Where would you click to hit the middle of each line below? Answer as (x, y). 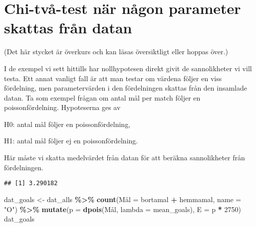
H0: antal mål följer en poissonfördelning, (67, 124)
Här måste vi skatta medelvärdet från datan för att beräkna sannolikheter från (125, 158)
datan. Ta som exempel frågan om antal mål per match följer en (102, 97)
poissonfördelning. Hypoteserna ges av (62, 107)
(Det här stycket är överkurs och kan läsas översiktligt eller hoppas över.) (116, 52)
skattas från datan (68, 28)
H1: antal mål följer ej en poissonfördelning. (71, 141)
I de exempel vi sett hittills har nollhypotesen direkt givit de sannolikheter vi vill (128, 68)
